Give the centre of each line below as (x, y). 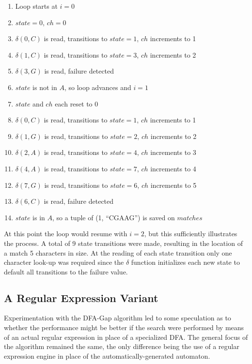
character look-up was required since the (64, 262)
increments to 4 (173, 168)
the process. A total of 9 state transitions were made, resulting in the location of (123, 243)
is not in (45, 87)
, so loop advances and (98, 87)
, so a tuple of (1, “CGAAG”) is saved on (114, 217)
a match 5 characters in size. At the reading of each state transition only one (118, 252)
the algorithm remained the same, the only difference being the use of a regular (122, 346)
